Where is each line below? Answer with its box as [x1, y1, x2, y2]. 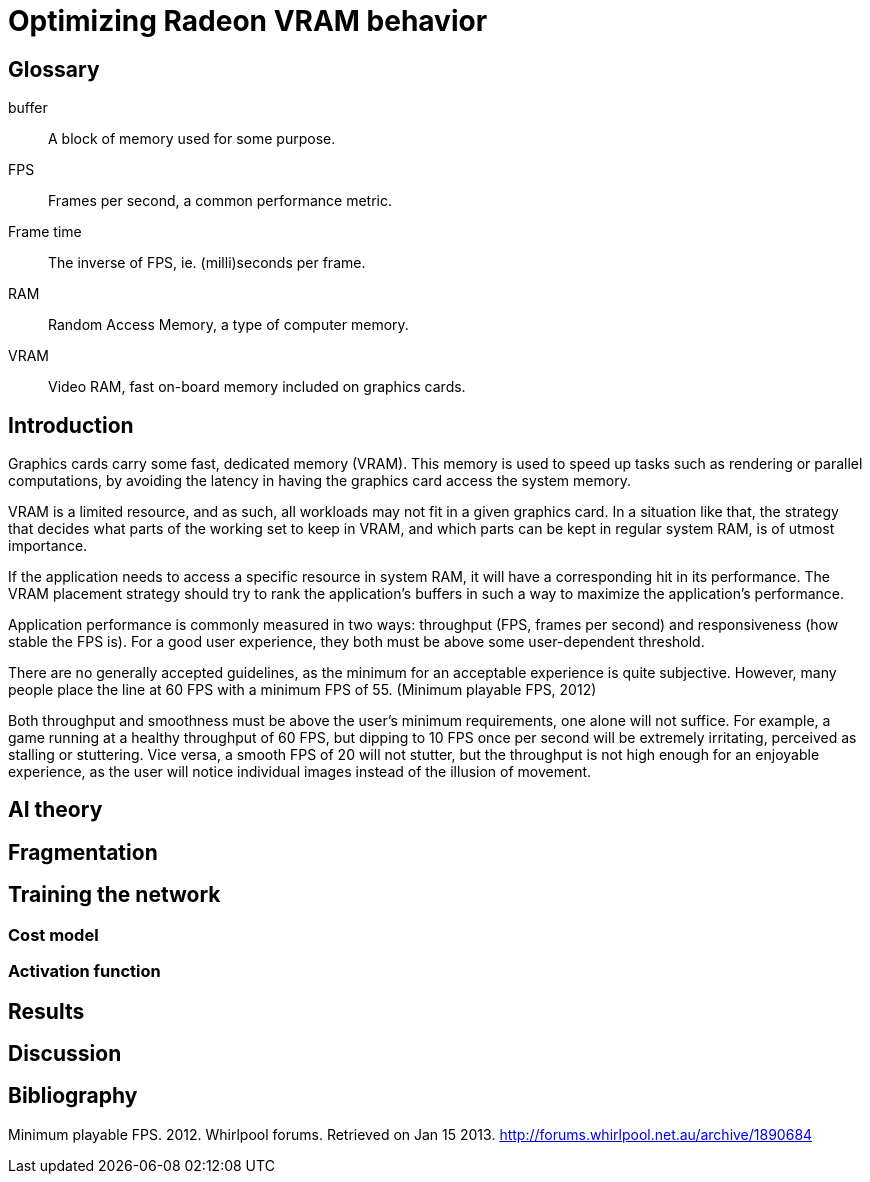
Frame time [8, 223, 82, 241]
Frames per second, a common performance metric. [48, 192, 392, 210]
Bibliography [8, 1083, 138, 1109]
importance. [8, 537, 88, 555]
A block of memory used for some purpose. [48, 130, 336, 148]
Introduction [8, 412, 134, 438]
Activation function [8, 961, 161, 982]
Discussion [8, 1040, 122, 1066]
